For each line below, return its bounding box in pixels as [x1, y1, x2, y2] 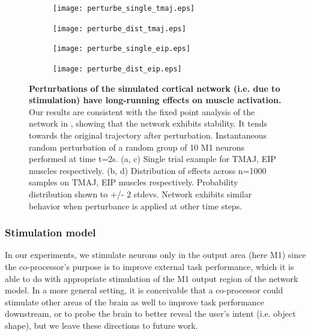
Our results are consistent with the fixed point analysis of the [29, 105, 255, 118]
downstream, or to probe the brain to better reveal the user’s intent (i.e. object [5, 307, 296, 320]
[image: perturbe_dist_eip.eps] [53, 64, 182, 73]
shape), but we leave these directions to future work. [5, 319, 198, 331]
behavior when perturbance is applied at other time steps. [29, 199, 243, 212]
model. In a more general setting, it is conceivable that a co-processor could [5, 284, 283, 296]
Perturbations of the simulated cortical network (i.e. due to [29, 82, 280, 94]
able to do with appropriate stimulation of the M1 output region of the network [5, 272, 298, 284]
